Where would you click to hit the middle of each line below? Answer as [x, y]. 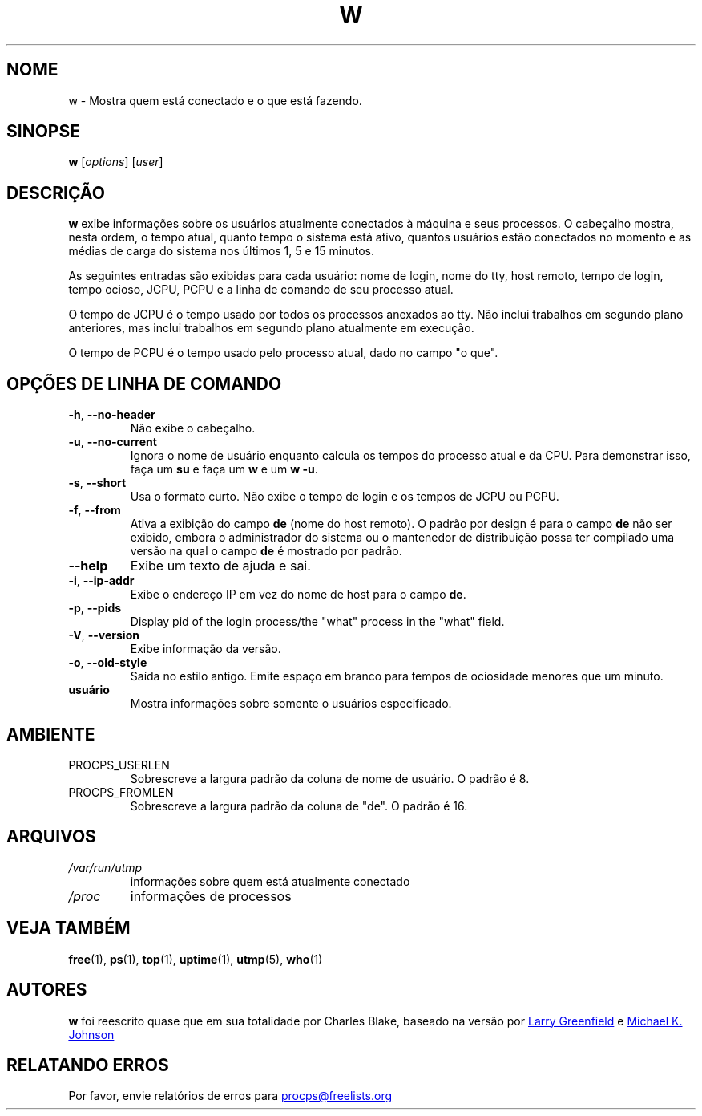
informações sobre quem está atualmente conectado [270, 881]
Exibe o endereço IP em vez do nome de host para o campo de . [298, 595]
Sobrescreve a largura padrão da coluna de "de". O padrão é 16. [299, 806]
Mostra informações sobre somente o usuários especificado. [291, 704]
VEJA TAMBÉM [69, 928]
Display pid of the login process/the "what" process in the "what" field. [317, 622]
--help [88, 566]
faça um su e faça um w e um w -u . [224, 469]
